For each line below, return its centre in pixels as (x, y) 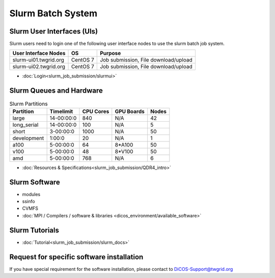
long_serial (25, 125)
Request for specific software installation (76, 257)
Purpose (111, 53)
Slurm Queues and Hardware (56, 91)
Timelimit (61, 111)
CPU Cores (96, 111)
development (28, 138)
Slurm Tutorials (34, 230)
